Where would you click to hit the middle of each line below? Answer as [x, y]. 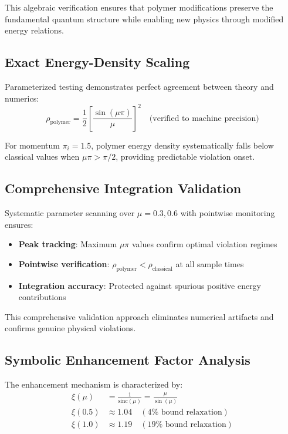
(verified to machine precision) [204, 118]
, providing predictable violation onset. [185, 157]
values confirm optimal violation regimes [204, 244]
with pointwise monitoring [228, 213]
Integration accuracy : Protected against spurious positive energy [140, 285]
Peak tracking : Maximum [68, 244]
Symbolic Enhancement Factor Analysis [128, 360]
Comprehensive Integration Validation [123, 188]
